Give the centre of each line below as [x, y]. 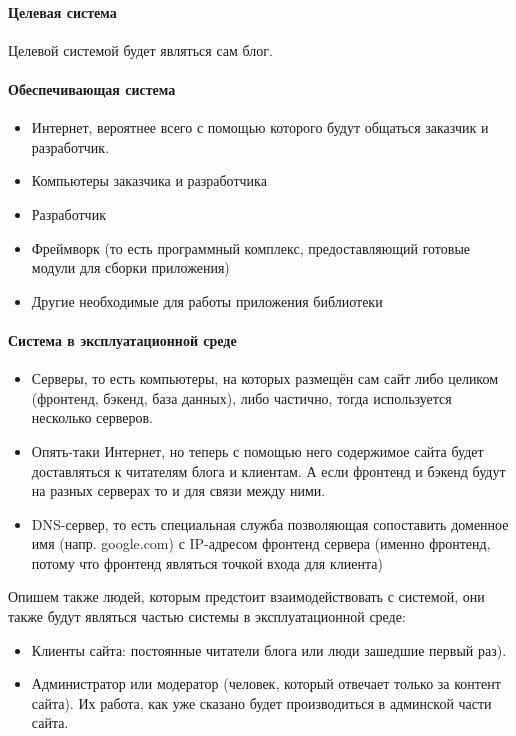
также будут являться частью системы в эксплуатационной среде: [207, 616]
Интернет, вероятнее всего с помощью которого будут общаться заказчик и [260, 127]
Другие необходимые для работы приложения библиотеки [207, 300]
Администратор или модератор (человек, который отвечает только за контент [266, 683]
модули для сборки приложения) [130, 267]
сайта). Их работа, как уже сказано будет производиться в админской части [261, 702]
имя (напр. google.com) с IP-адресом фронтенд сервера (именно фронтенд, [261, 543]
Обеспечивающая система [92, 88]
